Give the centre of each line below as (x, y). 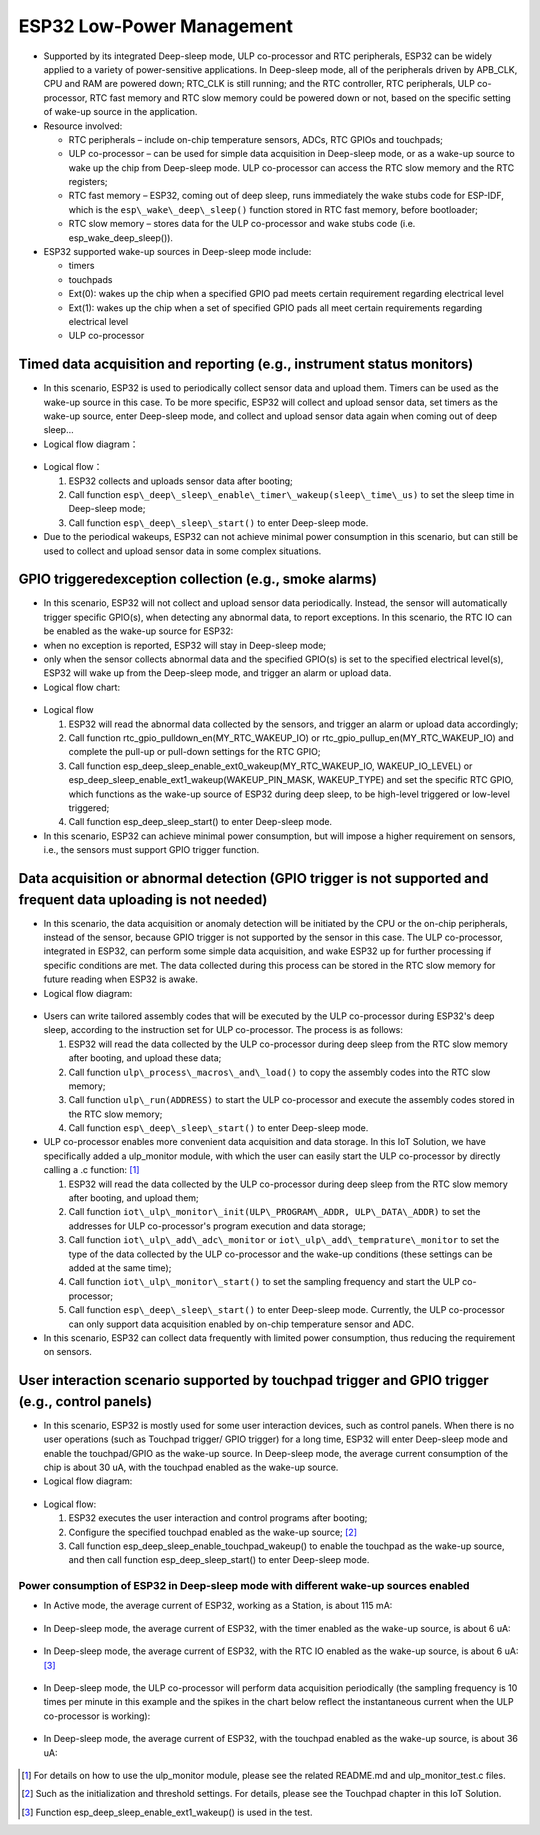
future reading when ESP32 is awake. (121, 979)
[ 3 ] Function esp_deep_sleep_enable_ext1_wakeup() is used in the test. (167, 1812)
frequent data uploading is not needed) (143, 899)
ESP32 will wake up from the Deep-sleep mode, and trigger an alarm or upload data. (217, 673)
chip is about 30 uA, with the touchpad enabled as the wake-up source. (191, 1467)
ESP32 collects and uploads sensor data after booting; (181, 481)
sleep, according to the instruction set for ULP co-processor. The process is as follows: (223, 1030)
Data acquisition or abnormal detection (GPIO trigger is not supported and (253, 878)
